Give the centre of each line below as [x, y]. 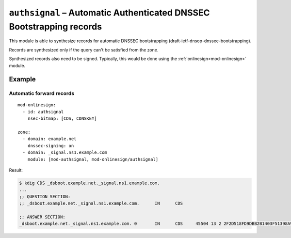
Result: [16, 170]
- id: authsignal [43, 112]
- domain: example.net [49, 139]
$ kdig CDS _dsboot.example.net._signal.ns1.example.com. [89, 183]
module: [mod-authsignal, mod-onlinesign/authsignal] [93, 159]
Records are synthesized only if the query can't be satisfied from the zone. [84, 50]
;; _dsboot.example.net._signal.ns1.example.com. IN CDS [101, 203]
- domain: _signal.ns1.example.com [65, 152]
